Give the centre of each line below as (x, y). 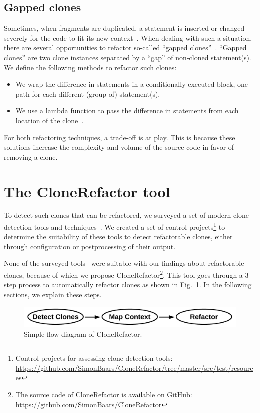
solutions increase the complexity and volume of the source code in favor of (119, 147)
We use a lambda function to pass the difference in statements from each (127, 111)
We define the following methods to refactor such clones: (90, 67)
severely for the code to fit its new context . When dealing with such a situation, (128, 38)
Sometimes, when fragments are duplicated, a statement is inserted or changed (124, 28)
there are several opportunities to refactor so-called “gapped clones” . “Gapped (125, 48)
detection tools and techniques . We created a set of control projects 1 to (115, 226)
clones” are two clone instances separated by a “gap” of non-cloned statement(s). (128, 57)
